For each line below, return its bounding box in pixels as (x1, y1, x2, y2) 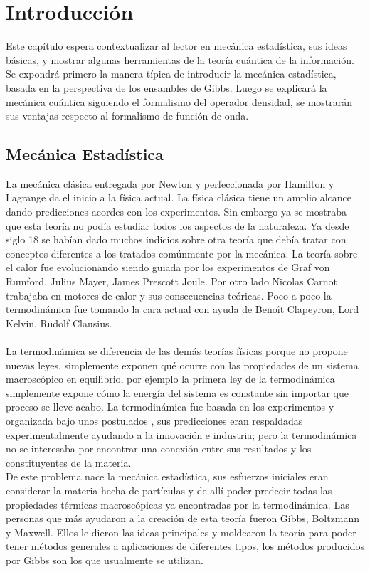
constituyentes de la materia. (6, 455, 132, 470)
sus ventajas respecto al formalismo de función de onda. (6, 108, 249, 123)
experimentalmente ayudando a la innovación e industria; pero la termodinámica (6, 427, 357, 442)
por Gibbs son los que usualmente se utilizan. (6, 552, 203, 567)
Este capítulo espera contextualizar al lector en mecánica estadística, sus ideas (6, 38, 347, 53)
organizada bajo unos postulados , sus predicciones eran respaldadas (6, 413, 303, 428)
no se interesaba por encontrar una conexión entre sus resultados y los (6, 441, 312, 456)
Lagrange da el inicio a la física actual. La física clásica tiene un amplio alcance (6, 190, 351, 205)
